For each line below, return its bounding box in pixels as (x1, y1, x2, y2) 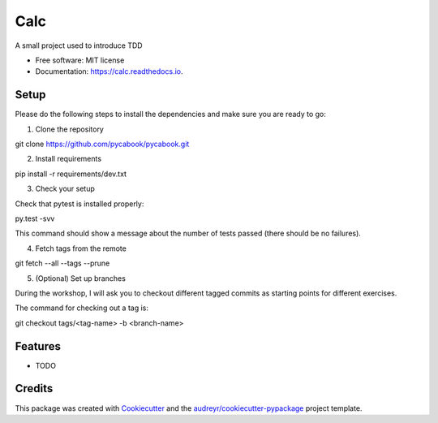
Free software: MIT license (35, 55, 125, 65)
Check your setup (35, 183, 95, 194)
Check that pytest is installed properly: (15, 199, 144, 209)
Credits (15, 382, 54, 395)
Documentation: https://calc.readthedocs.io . (35, 67, 183, 76)
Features (15, 339, 61, 353)
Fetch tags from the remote (35, 244, 127, 253)
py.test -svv (15, 214, 55, 223)
